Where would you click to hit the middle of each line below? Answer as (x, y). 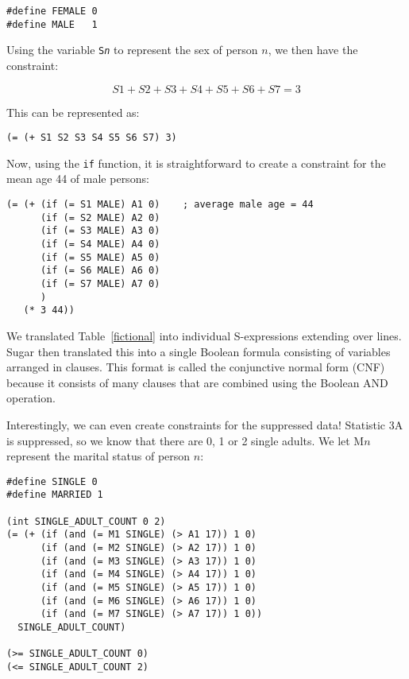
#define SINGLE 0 (52, 481)
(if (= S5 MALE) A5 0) (100, 257)
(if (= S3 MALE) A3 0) (100, 231)
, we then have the (313, 50)
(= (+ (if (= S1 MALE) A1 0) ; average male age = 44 (160, 205)
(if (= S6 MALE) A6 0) (100, 271)
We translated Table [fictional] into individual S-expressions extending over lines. (204, 335)
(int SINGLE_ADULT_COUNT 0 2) (86, 521)
